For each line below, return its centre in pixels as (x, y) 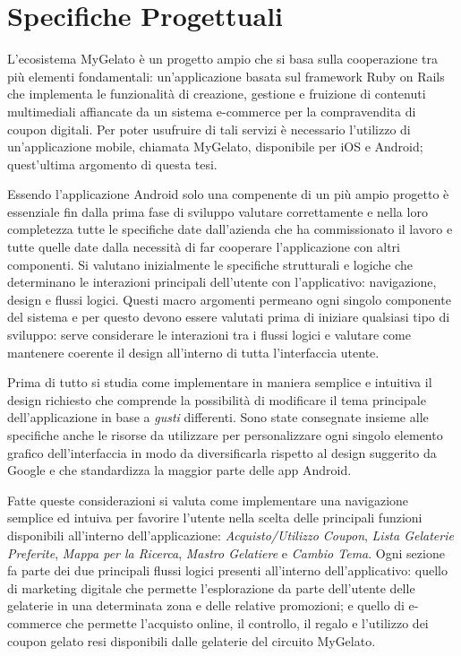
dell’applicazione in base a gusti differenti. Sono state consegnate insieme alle (218, 417)
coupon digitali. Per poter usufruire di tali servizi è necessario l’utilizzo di (209, 129)
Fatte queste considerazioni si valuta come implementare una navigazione (208, 500)
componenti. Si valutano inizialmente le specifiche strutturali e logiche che (210, 264)
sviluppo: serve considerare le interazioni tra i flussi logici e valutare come (209, 335)
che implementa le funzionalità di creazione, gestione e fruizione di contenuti (217, 94)
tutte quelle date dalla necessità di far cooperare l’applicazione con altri (204, 247)
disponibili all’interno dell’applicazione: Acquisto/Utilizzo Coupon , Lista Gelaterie (230, 535)
